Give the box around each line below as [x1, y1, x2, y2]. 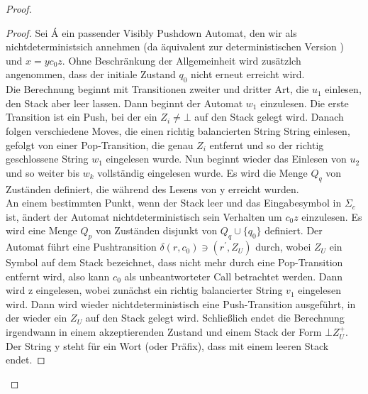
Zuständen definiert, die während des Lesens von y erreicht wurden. [6, 181, 299, 196]
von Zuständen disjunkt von [95, 223, 218, 238]
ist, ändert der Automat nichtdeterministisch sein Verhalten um [6, 209, 282, 224]
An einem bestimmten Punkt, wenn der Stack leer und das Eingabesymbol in [6, 195, 342, 210]
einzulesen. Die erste [260, 95, 349, 110]
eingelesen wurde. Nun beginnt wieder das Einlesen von [106, 151, 347, 166]
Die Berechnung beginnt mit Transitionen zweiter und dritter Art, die [6, 82, 309, 97]
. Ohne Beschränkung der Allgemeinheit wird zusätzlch [62, 53, 301, 67]
